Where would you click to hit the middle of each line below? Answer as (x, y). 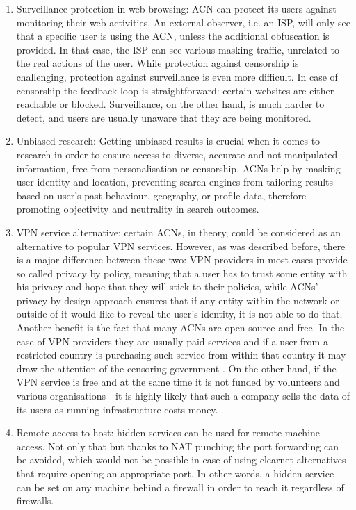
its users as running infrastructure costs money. (117, 409)
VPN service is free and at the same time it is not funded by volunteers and (178, 382)
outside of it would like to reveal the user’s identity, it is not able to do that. (179, 314)
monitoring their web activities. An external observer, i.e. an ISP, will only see (183, 22)
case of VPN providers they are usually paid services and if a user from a (172, 341)
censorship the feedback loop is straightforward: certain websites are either (175, 90)
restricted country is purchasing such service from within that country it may (181, 355)
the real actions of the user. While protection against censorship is (157, 63)
